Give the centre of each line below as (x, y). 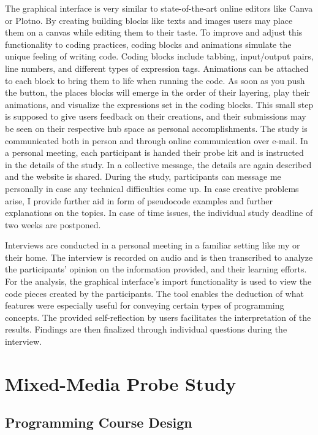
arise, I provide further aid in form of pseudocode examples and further (139, 200)
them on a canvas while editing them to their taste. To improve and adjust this (154, 32)
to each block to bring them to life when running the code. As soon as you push (155, 80)
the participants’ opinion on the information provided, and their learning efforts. (156, 269)
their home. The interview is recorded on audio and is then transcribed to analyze (159, 257)
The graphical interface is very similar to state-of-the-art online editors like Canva (159, 8)
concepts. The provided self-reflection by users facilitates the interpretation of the (158, 317)
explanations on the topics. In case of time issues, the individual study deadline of (159, 213)
